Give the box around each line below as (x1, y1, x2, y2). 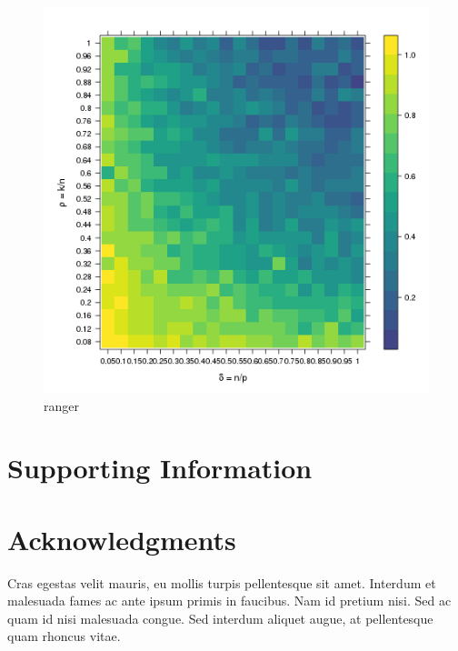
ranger (44, 396, 79, 415)
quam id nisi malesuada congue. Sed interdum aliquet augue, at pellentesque (7, 608, 433, 627)
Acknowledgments (7, 520, 236, 557)
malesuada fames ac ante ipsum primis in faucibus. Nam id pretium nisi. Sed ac (7, 591, 452, 610)
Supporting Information (7, 449, 313, 486)
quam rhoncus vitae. (7, 626, 121, 646)
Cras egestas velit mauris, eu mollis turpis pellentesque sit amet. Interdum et (7, 573, 436, 592)
